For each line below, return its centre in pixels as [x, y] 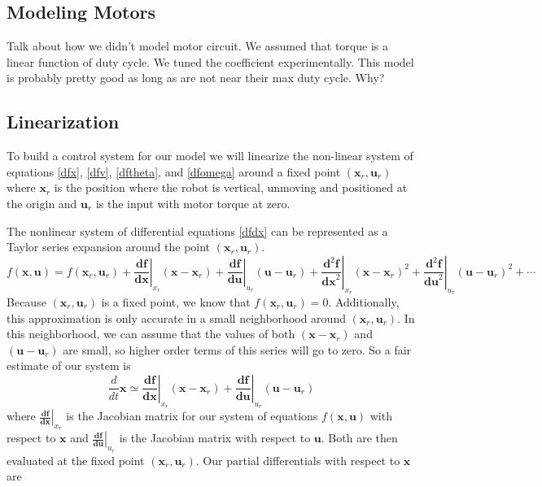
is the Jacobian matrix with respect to [215, 438]
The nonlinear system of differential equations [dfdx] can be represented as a [197, 230]
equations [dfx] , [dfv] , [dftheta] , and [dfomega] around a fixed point [174, 171]
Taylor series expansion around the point [109, 247]
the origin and [42, 203]
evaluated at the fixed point [76, 460]
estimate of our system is [69, 365]
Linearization [63, 122]
